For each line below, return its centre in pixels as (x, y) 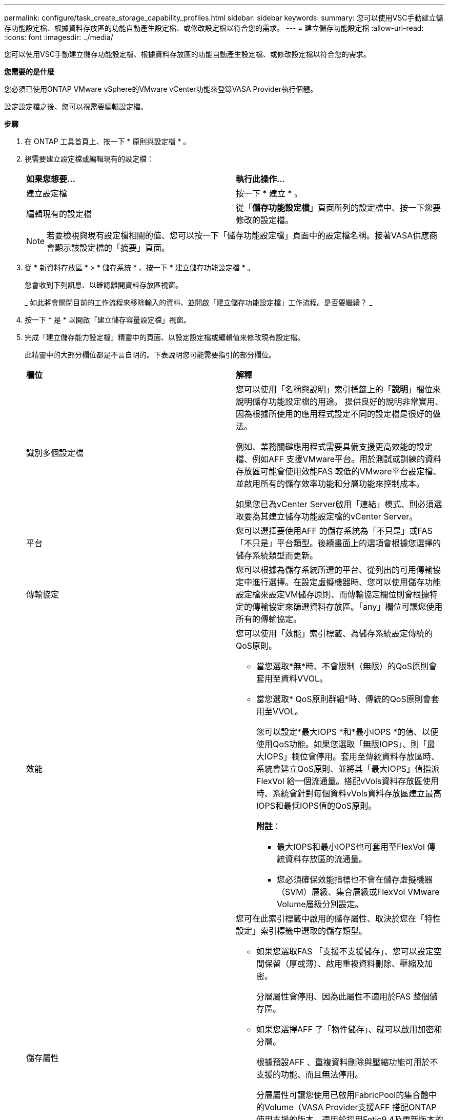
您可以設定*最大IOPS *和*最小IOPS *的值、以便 (348, 732)
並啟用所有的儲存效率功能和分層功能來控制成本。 (330, 484)
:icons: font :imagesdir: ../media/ (59, 37)
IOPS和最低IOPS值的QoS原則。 (317, 806)
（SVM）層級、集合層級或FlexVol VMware (358, 892)
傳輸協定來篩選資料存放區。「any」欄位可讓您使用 (348, 607)
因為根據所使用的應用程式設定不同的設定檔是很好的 (334, 414)
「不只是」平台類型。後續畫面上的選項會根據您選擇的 (339, 543)
